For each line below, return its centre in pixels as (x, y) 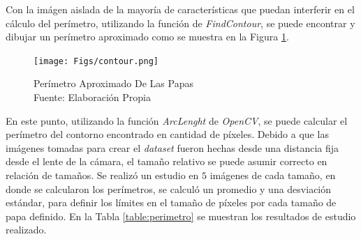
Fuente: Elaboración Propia (92, 97)
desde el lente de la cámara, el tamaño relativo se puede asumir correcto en (167, 161)
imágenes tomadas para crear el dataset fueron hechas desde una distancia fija (172, 147)
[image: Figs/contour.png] (96, 61)
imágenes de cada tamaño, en (273, 175)
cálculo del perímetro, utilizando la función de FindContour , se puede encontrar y (180, 23)
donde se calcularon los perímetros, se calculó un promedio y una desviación (169, 188)
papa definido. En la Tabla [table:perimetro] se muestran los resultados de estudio (181, 216)
